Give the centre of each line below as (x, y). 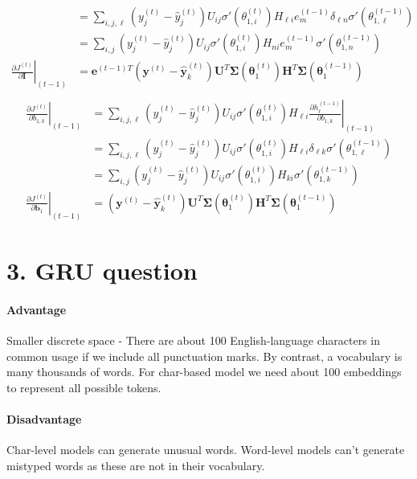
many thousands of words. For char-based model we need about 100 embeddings (204, 372)
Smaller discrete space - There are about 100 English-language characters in (194, 340)
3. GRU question (102, 270)
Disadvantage (44, 418)
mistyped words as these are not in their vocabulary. (136, 465)
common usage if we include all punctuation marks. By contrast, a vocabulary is (204, 356)
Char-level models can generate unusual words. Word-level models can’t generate (206, 450)
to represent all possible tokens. (84, 387)
